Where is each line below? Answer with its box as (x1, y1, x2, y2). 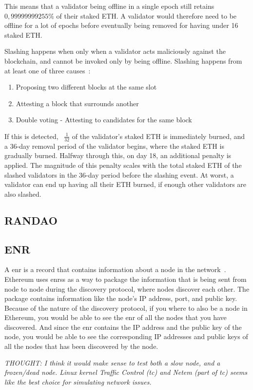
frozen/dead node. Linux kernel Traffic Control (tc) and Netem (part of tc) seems (4, 367, 248, 377)
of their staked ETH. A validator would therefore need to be (56, 10, 237, 21)
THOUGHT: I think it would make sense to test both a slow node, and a (4, 357, 220, 367)
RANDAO (4, 212, 58, 228)
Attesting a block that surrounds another (16, 98, 139, 108)
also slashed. (4, 188, 41, 199)
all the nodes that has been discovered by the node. (4, 341, 158, 351)
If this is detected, (4, 131, 58, 141)
